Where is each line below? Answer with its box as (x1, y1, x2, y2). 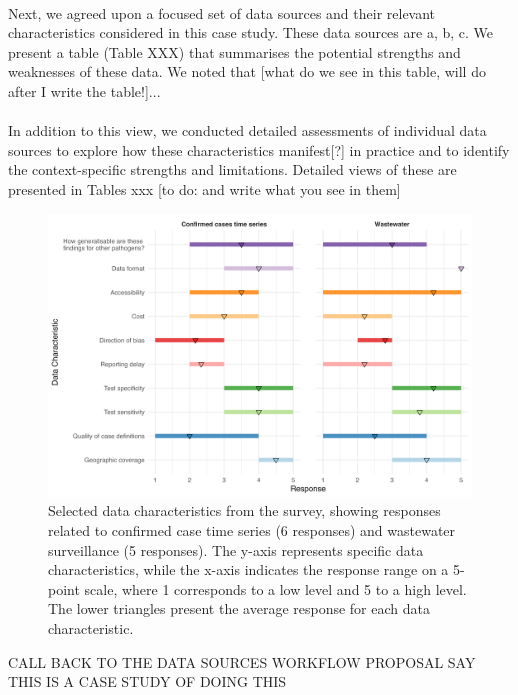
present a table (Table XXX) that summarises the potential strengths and (8, 41, 461, 62)
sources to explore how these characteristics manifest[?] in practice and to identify (8, 139, 510, 160)
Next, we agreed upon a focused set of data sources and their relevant (8, 2, 436, 23)
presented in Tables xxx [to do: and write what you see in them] (8, 178, 401, 199)
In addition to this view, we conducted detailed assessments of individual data (8, 120, 487, 141)
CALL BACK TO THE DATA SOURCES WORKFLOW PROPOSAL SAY (8, 651, 476, 672)
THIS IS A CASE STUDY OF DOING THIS (8, 671, 287, 692)
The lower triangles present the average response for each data (48, 598, 430, 619)
